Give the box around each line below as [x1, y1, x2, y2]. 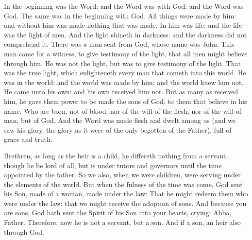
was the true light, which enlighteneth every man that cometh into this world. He [4, 68, 246, 78]
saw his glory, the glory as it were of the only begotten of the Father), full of [4, 124, 232, 135]
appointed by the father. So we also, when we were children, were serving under [4, 170, 241, 180]
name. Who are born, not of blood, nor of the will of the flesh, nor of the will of [4, 105, 242, 116]
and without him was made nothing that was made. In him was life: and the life [4, 20, 242, 30]
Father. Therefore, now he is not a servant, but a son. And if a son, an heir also [4, 217, 241, 227]
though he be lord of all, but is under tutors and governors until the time [4, 160, 222, 170]
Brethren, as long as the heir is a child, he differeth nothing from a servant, [4, 150, 228, 160]
